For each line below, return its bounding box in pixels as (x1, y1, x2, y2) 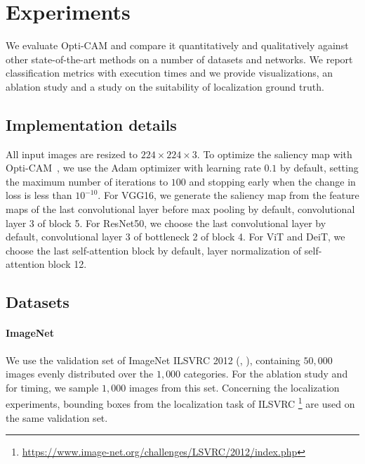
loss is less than (6, 188, 72, 202)
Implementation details (6, 113, 177, 135)
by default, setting (280, 160, 359, 175)
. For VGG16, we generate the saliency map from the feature (98, 188, 359, 202)
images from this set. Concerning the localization (128, 380, 340, 394)
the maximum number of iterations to (6, 174, 168, 188)
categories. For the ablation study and (183, 366, 348, 381)
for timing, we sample (6, 380, 99, 394)
